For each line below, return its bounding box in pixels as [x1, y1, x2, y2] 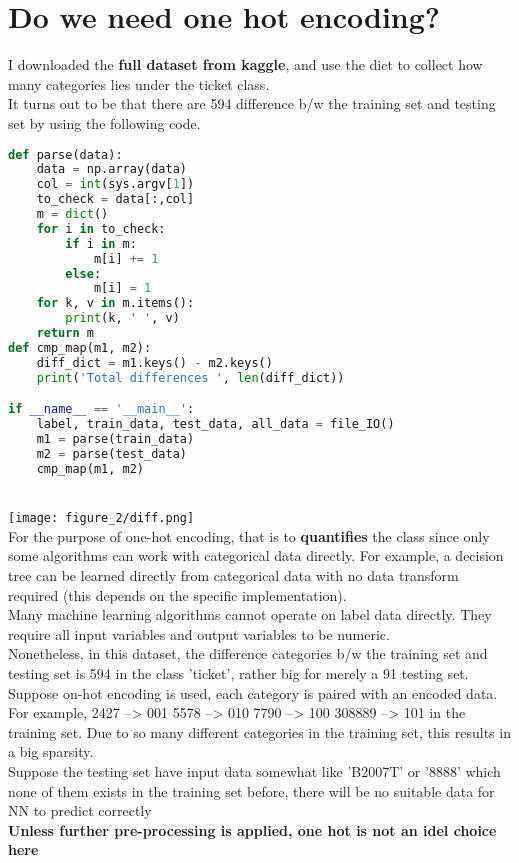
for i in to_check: [36, 221, 166, 236]
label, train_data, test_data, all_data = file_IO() [36, 417, 395, 432]
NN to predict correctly [8, 800, 152, 821]
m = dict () [36, 207, 109, 221]
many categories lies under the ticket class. [8, 73, 270, 94]
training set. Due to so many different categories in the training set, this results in [8, 721, 511, 742]
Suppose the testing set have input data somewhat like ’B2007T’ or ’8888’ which [8, 760, 501, 781]
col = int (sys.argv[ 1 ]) [36, 177, 195, 192]
